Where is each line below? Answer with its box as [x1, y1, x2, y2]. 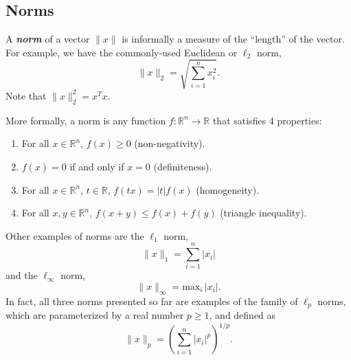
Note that [5, 88, 47, 102]
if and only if [69, 159, 124, 173]
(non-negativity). [134, 136, 205, 150]
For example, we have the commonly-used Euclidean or [5, 45, 238, 59]
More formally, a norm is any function [5, 113, 166, 127]
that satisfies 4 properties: [212, 113, 322, 127]
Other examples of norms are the [5, 228, 144, 243]
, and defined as [209, 308, 276, 322]
